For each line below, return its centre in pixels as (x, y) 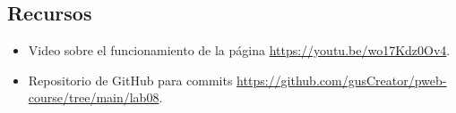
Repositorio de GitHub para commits (130, 80)
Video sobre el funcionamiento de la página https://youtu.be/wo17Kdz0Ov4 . (239, 50)
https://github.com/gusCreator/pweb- (342, 80)
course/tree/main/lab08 (94, 97)
